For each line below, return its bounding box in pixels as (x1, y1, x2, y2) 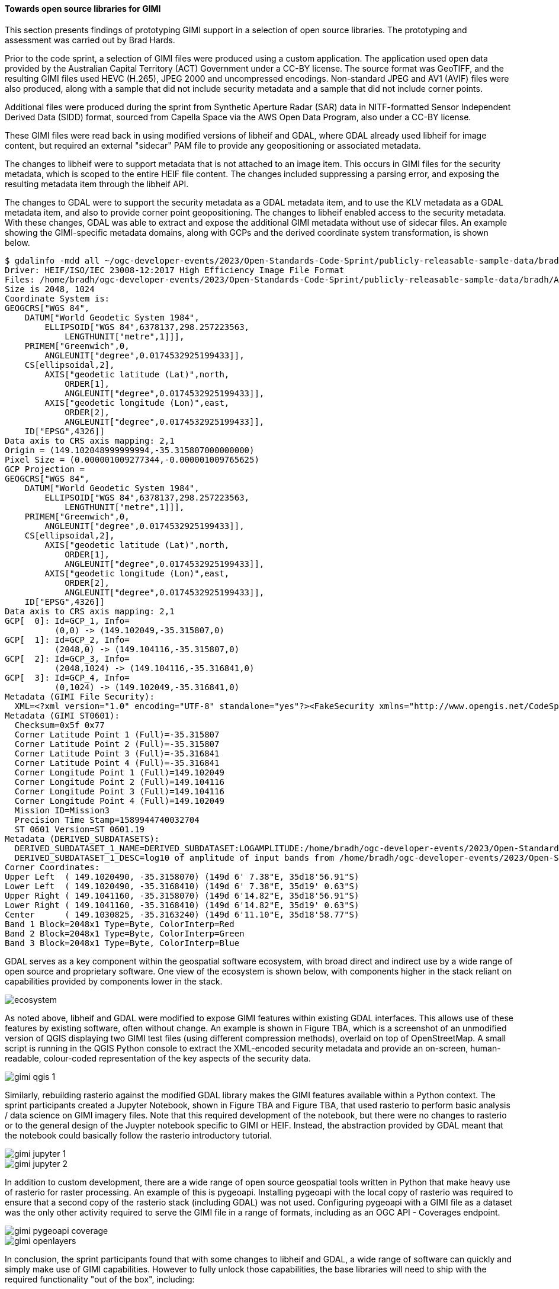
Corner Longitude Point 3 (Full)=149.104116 (14, 786, 224, 796)
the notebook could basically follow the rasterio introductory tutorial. (5, 1130, 272, 1140)
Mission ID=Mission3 (14, 805, 110, 815)
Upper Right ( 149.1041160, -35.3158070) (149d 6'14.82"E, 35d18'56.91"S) (5, 890, 359, 900)
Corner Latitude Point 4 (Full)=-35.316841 (14, 758, 220, 768)
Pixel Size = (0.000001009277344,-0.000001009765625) (5, 454, 259, 464)
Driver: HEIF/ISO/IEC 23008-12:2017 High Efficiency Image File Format (5, 265, 345, 275)
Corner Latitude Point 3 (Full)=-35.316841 (14, 748, 220, 758)
